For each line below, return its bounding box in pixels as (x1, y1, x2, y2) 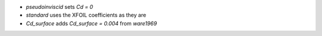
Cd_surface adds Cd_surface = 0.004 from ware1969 (26, 19, 157, 27)
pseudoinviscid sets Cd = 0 (26, 4, 94, 10)
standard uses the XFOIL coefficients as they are (26, 12, 146, 19)
